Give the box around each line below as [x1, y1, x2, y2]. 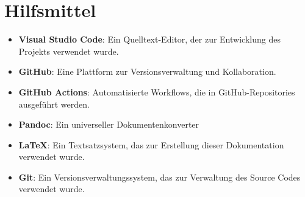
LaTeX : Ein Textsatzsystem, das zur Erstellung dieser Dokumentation [18, 138, 284, 151]
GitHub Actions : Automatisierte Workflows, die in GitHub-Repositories [18, 85, 295, 98]
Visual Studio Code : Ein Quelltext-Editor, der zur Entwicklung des [18, 33, 281, 46]
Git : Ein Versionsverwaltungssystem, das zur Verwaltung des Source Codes [18, 170, 301, 183]
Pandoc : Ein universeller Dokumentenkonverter [18, 118, 199, 131]
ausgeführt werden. [18, 97, 90, 110]
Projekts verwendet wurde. [18, 44, 119, 57]
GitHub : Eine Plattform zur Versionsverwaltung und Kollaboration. [18, 65, 276, 78]
